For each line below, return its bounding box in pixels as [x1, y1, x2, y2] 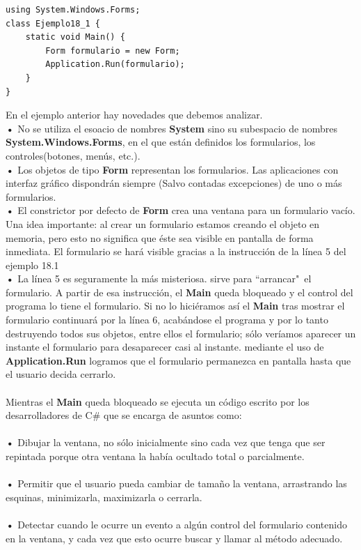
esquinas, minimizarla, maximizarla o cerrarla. [6, 489, 202, 504]
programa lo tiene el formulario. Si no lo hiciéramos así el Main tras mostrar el [6, 298, 345, 313]
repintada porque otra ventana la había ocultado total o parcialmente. [6, 449, 305, 463]
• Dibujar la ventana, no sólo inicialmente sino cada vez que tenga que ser [6, 435, 326, 450]
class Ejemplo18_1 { [6, 18, 101, 29]
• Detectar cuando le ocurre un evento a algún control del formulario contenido [6, 517, 347, 531]
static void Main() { [25, 32, 125, 43]
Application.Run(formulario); [45, 59, 185, 70]
